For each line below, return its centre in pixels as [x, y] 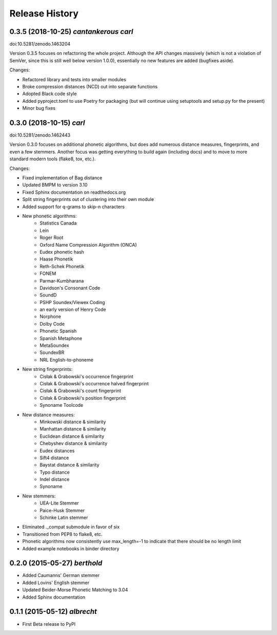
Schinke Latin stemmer [64, 518]
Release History [44, 13]
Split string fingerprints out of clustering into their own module [88, 199]
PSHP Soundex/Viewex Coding [72, 302]
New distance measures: [48, 415]
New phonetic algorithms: [50, 216]
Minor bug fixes [39, 108]
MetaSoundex [54, 345]
